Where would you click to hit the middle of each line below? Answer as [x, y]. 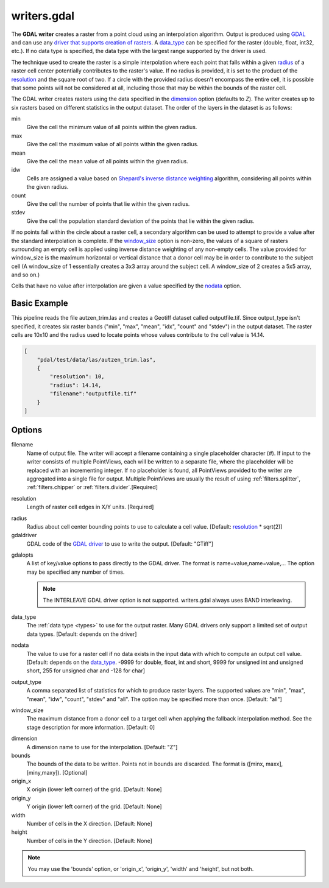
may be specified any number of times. [76, 572]
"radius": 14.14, [76, 385]
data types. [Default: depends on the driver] [82, 634]
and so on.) [26, 275]
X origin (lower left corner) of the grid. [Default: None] [94, 789]
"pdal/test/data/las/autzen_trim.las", [97, 360]
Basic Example [40, 304]
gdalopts [22, 555]
